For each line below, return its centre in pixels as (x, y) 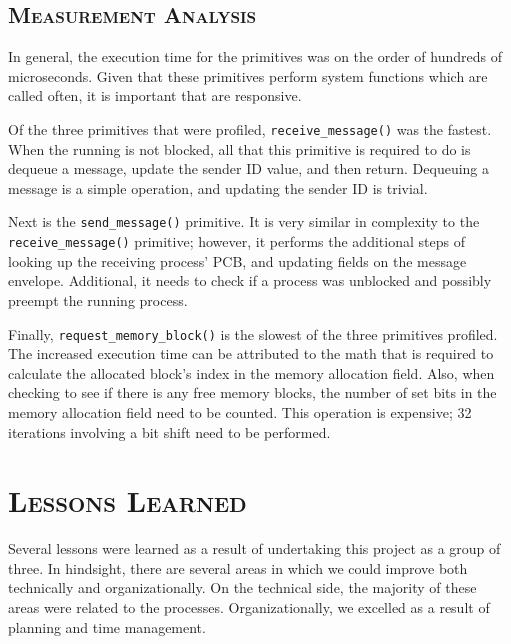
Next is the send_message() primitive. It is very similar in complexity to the (244, 221)
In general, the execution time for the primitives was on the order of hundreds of (255, 56)
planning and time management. (107, 626)
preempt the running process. (98, 299)
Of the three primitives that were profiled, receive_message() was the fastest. (250, 128)
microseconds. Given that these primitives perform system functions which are (248, 75)
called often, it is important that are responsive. (155, 95)
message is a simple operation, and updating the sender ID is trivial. (218, 187)
